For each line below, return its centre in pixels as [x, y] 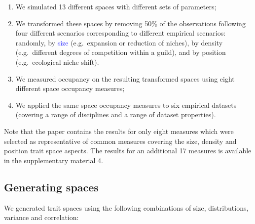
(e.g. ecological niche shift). [57, 62]
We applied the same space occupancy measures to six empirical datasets [126, 105]
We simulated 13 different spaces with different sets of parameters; [116, 6]
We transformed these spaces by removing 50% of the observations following [130, 23]
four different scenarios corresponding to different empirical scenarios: [121, 33]
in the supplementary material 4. [54, 160]
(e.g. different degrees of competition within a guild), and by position [121, 52]
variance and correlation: [41, 217]
